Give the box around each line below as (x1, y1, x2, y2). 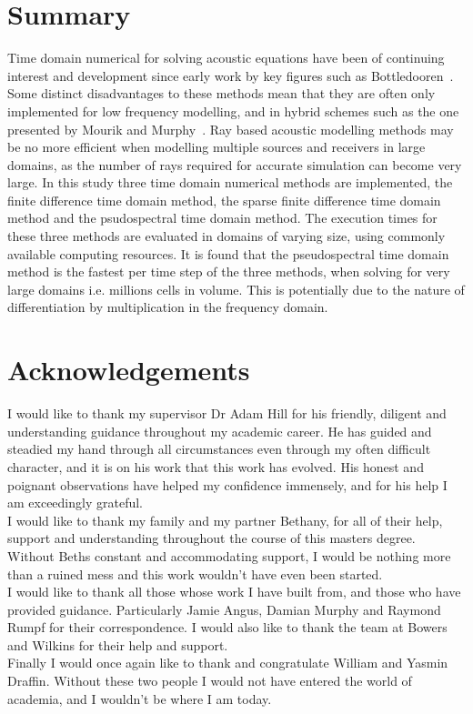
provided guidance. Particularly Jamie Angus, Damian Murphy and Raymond (7, 599, 441, 618)
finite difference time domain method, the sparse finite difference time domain (7, 190, 441, 209)
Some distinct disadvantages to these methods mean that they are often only (7, 84, 436, 103)
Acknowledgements (7, 351, 250, 388)
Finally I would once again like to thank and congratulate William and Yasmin (7, 653, 448, 672)
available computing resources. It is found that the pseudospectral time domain (7, 244, 449, 263)
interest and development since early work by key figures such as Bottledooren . (7, 65, 454, 85)
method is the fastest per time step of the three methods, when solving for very (7, 262, 450, 281)
